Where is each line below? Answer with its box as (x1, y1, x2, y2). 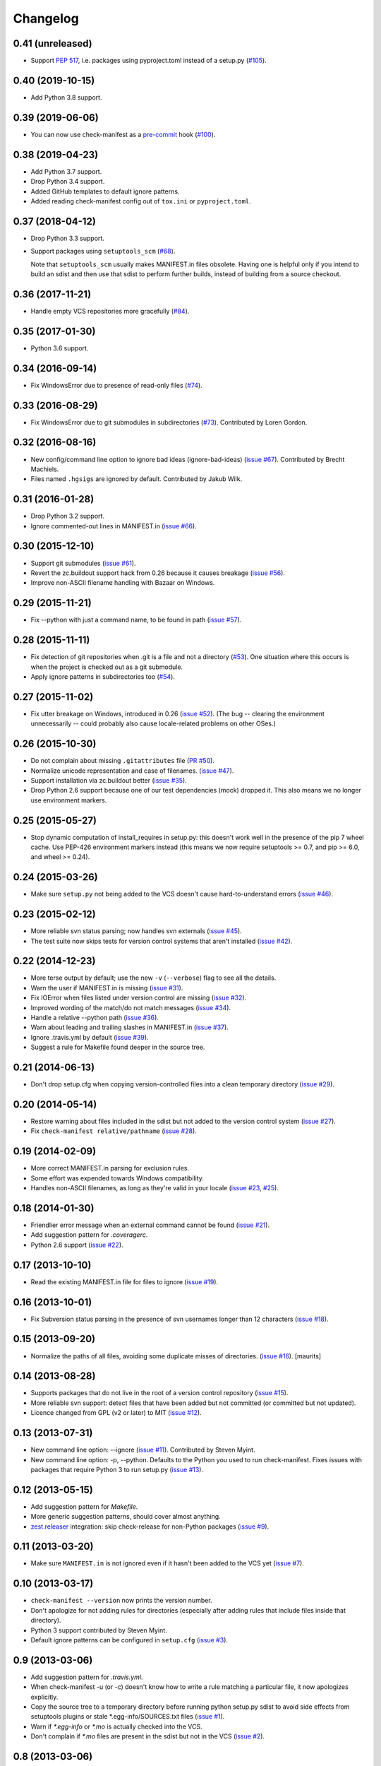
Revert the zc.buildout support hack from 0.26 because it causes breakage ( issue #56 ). (30, 569, 286, 577)
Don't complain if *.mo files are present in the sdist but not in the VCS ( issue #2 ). (30, 1732, 265, 1741)
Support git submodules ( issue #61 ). (30, 559, 136, 567)
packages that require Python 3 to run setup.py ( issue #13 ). (30, 1465, 204, 1474)
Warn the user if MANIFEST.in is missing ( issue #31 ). (30, 983, 183, 992)
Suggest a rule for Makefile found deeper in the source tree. (30, 1043, 205, 1052)
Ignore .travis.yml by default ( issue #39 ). (30, 1033, 149, 1041)
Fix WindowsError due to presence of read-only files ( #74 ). (30, 381, 202, 389)
